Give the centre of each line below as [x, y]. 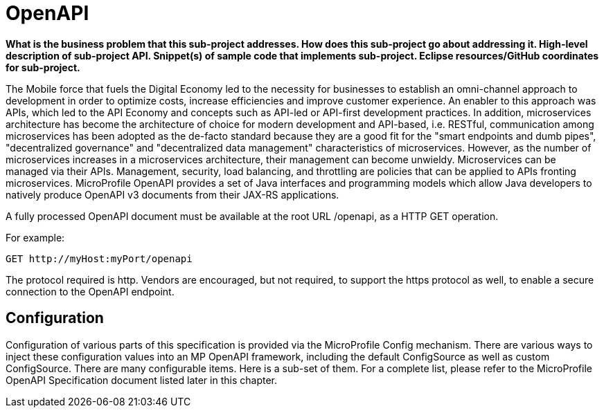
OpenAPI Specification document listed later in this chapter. [141, 380]
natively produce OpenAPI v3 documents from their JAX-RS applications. [172, 194]
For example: [35, 237]
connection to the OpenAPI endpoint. [90, 291]
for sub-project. [43, 67]
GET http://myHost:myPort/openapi [99, 258]
